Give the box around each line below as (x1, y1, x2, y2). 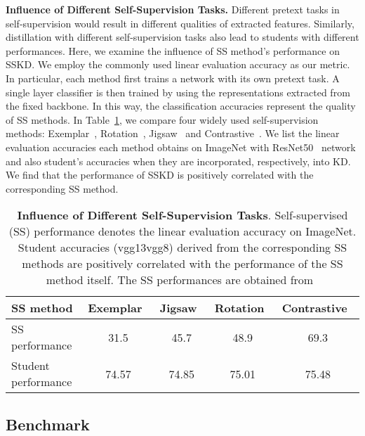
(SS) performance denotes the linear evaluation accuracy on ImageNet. (8, 223, 357, 240)
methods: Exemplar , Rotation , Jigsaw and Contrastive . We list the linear (6, 126, 340, 141)
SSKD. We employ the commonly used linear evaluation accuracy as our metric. (6, 57, 350, 72)
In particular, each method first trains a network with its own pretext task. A (6, 70, 340, 85)
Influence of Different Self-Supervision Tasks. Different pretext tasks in (6, 2, 340, 16)
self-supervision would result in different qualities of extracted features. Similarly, (6, 15, 354, 30)
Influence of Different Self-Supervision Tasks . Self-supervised (17, 207, 348, 224)
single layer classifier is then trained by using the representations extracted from (6, 84, 350, 99)
